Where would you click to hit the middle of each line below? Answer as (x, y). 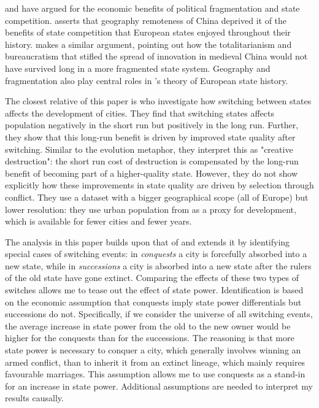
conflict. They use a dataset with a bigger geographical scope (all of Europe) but (157, 197)
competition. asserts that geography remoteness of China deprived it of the (146, 20)
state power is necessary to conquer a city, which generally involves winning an (153, 350)
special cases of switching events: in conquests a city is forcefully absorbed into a (156, 254)
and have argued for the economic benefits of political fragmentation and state (152, 8)
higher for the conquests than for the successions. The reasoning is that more (150, 338)
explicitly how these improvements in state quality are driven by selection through (159, 185)
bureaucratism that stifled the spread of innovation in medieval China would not (156, 56)
